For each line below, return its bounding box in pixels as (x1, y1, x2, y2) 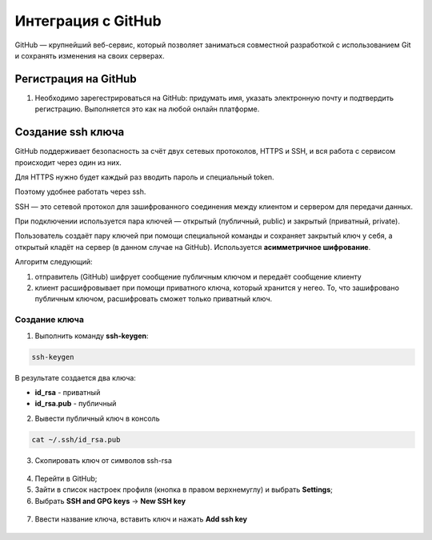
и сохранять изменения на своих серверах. (14, 50, 165, 60)
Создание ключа (14, 314, 84, 325)
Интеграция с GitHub (14, 12, 162, 30)
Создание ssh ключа (14, 125, 125, 139)
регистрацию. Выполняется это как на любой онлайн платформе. (34, 104, 260, 114)
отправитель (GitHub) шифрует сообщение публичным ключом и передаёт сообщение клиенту (34, 272, 362, 281)
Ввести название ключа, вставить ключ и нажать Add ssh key (34, 514, 248, 524)
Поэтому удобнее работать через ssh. (14, 187, 146, 196)
